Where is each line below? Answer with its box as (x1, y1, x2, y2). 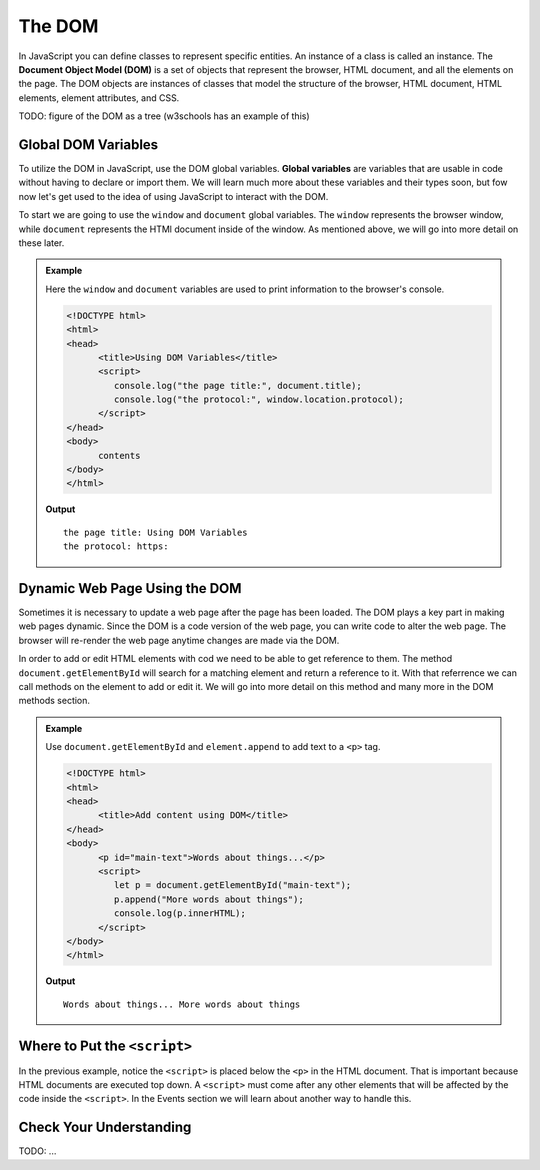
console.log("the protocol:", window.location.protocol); (113, 394, 405, 405)
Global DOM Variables (18, 136, 159, 153)
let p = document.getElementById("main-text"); (113, 880, 352, 891)
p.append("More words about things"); (113, 893, 304, 905)
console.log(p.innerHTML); (113, 908, 247, 919)
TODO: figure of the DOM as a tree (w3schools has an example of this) (18, 110, 310, 122)
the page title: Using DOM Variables (63, 526, 249, 538)
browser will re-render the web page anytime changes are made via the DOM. (18, 634, 340, 646)
